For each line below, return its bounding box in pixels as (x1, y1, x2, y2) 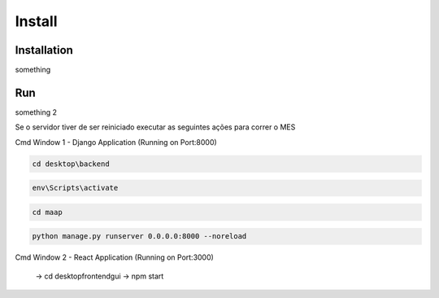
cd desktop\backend (32, 159, 110, 169)
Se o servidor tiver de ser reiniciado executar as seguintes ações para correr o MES (15, 122, 296, 132)
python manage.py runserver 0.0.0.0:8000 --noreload (32, 232, 247, 241)
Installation (15, 43, 73, 57)
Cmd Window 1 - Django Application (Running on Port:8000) (15, 137, 217, 147)
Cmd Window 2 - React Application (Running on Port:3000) (15, 252, 215, 262)
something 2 (15, 107, 57, 117)
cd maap (32, 208, 63, 217)
